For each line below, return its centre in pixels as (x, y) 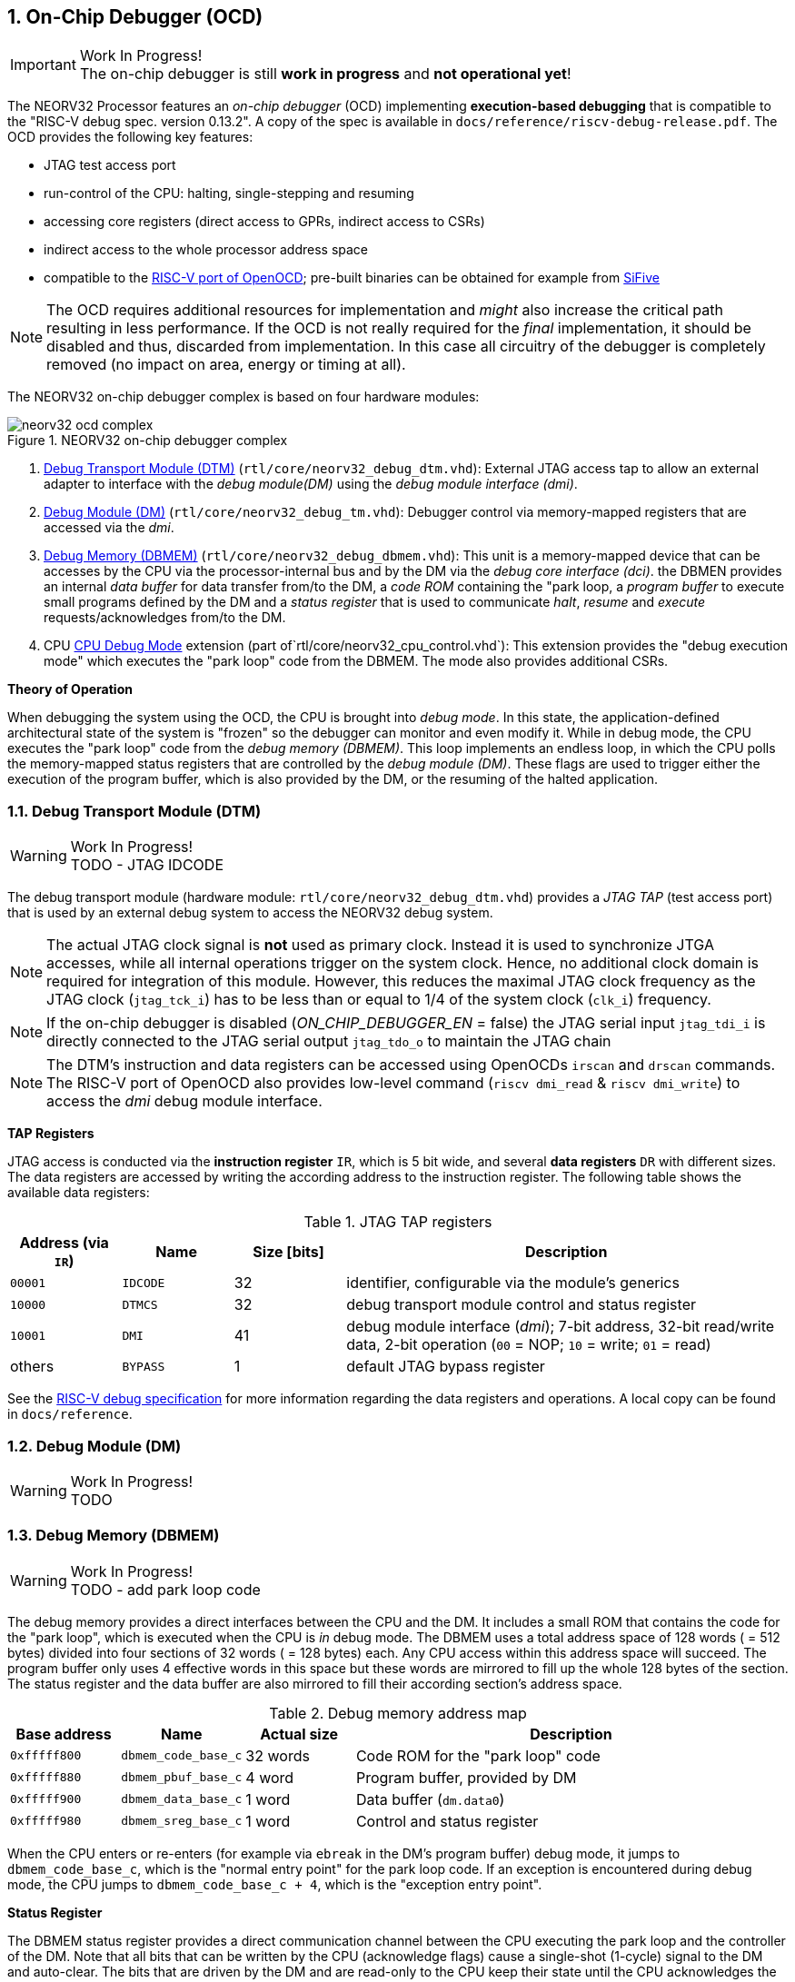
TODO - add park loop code (165, 1589)
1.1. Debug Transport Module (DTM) (134, 811)
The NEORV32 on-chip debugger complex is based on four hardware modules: (243, 397)
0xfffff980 (46, 1821)
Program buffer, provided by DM (466, 1777)
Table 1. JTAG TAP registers (398, 1222)
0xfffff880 (46, 1778)
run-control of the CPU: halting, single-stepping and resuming (229, 193)
